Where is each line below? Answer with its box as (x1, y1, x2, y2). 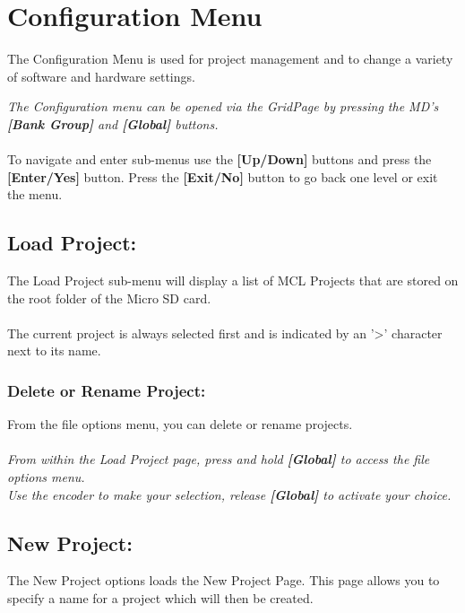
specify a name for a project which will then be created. (7, 589, 314, 608)
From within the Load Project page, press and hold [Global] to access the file (7, 450, 430, 469)
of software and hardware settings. (7, 66, 195, 85)
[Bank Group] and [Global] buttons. (7, 114, 219, 133)
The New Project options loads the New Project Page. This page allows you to (7, 571, 440, 590)
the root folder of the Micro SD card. (7, 288, 211, 307)
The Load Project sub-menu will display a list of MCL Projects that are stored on (7, 271, 459, 290)
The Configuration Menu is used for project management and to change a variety (7, 49, 453, 68)
